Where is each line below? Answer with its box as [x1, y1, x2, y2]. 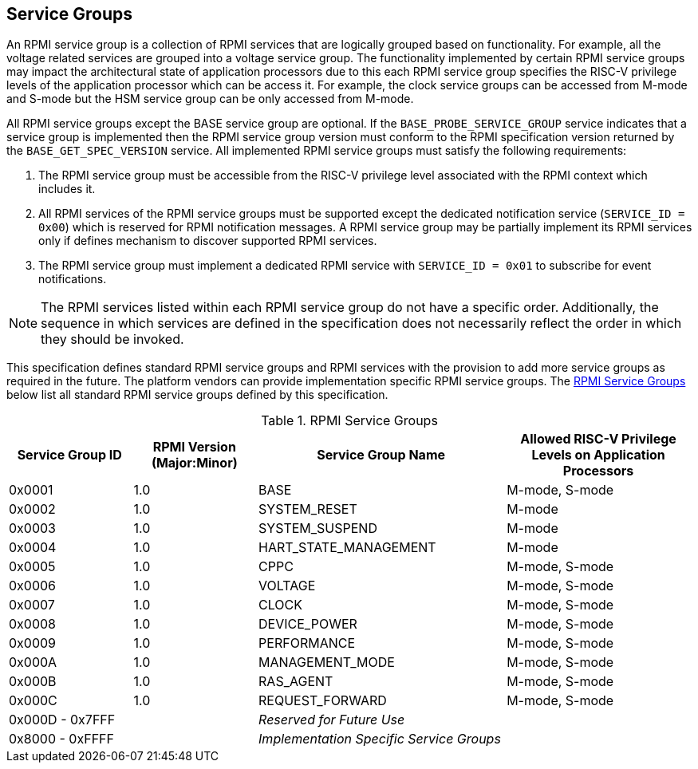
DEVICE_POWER [258, 616, 357, 633]
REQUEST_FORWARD [258, 692, 387, 709]
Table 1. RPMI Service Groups [261, 412, 438, 429]
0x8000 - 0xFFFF [9, 731, 114, 747]
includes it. [38, 182, 96, 196]
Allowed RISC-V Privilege [520, 431, 676, 448]
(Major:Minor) [151, 455, 238, 471]
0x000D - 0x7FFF [9, 712, 116, 728]
